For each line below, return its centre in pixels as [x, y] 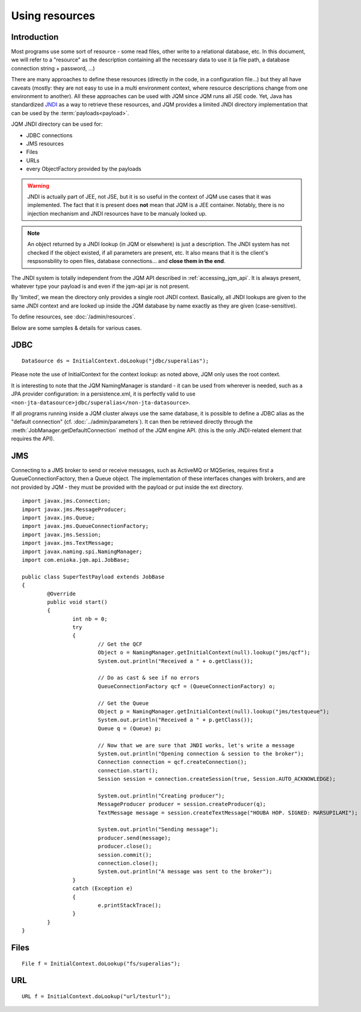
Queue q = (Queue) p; [130, 728]
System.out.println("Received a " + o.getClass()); [176, 661]
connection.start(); [128, 770]
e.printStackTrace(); [130, 905]
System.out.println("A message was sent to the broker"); [185, 872]
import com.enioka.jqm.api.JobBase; [76, 560]
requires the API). [33, 439]
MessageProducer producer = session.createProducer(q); [182, 804]
